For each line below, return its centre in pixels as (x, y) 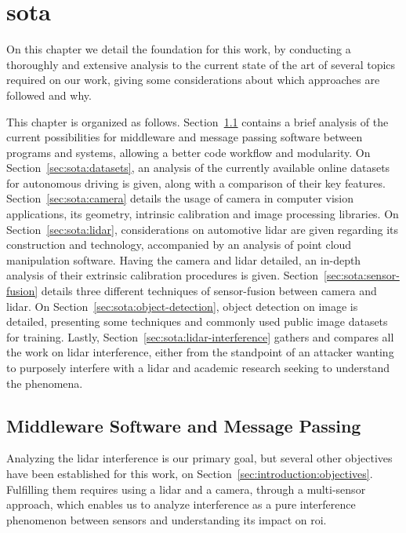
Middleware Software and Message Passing (184, 425)
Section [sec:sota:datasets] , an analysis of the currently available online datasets (198, 168)
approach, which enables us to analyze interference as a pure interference (181, 504)
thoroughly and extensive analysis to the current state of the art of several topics (201, 64)
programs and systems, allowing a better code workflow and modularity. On (188, 152)
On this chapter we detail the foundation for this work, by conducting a (179, 49)
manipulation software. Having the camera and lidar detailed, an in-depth (184, 259)
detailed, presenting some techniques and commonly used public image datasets (197, 321)
